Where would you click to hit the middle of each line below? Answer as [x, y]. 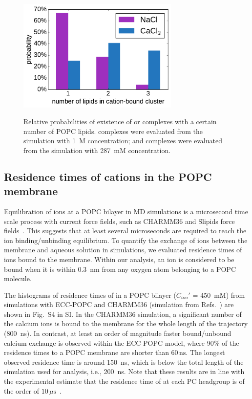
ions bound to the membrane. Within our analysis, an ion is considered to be [119, 259]
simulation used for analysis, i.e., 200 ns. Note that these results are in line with [124, 371]
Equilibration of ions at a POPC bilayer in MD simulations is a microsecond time [126, 211]
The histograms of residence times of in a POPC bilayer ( [90, 295]
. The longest [205, 352]
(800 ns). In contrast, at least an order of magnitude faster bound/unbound [118, 333]
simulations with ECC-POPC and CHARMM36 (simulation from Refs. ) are [119, 304]
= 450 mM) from [219, 295]
